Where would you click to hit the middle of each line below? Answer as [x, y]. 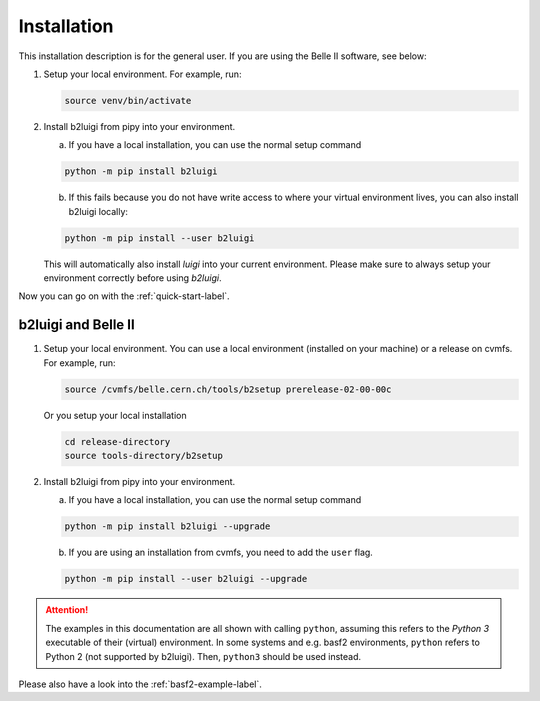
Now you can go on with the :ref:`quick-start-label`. [124, 296]
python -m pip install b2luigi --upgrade [167, 526]
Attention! [67, 610]
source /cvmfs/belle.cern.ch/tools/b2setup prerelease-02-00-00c [228, 389]
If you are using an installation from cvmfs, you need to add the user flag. [221, 552]
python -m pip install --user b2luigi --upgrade [186, 579]
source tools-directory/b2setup [144, 456]
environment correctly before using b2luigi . [132, 278]
